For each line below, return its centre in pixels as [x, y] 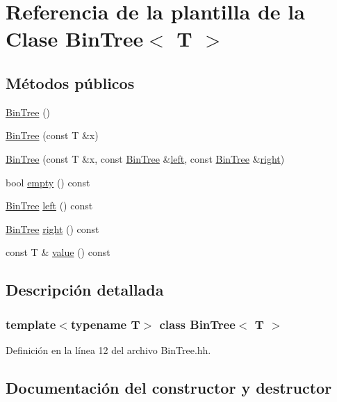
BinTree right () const [52, 228]
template [31, 324]
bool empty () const [48, 182]
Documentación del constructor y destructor [169, 387]
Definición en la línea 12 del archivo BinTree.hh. [108, 349]
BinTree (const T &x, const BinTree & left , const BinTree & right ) [145, 158]
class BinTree [197, 324]
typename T [105, 324]
